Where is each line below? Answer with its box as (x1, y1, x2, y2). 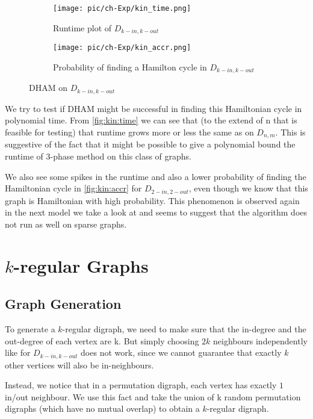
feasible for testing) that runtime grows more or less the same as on (5, 125, 254, 138)
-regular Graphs (13, 253, 149, 278)
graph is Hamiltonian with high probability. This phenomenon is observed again (5, 194, 300, 206)
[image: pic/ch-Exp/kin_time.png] (53, 4, 191, 13)
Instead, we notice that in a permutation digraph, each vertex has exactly (5, 379, 277, 391)
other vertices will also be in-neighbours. (5, 358, 154, 371)
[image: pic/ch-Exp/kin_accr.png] (53, 43, 191, 52)
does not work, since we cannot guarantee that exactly (81, 346, 282, 359)
